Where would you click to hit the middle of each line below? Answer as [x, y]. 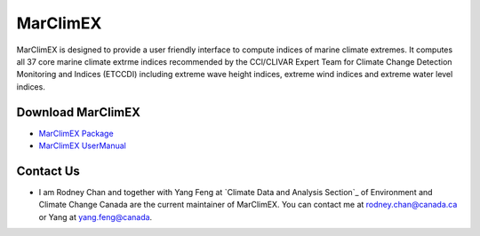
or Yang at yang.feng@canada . [96, 216]
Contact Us [48, 171]
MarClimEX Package [76, 133]
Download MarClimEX [79, 112]
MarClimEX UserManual [82, 146]
